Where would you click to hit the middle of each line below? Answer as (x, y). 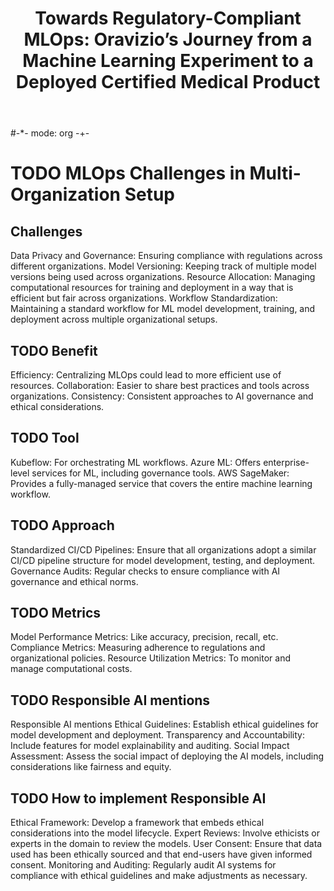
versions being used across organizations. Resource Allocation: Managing (163, 277)
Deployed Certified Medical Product (168, 82)
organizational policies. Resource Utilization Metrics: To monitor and (151, 658)
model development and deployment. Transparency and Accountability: (157, 735)
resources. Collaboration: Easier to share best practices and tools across (160, 385)
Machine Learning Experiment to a (168, 61)
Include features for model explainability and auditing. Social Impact (150, 746)
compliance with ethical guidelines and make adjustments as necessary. (159, 876)
